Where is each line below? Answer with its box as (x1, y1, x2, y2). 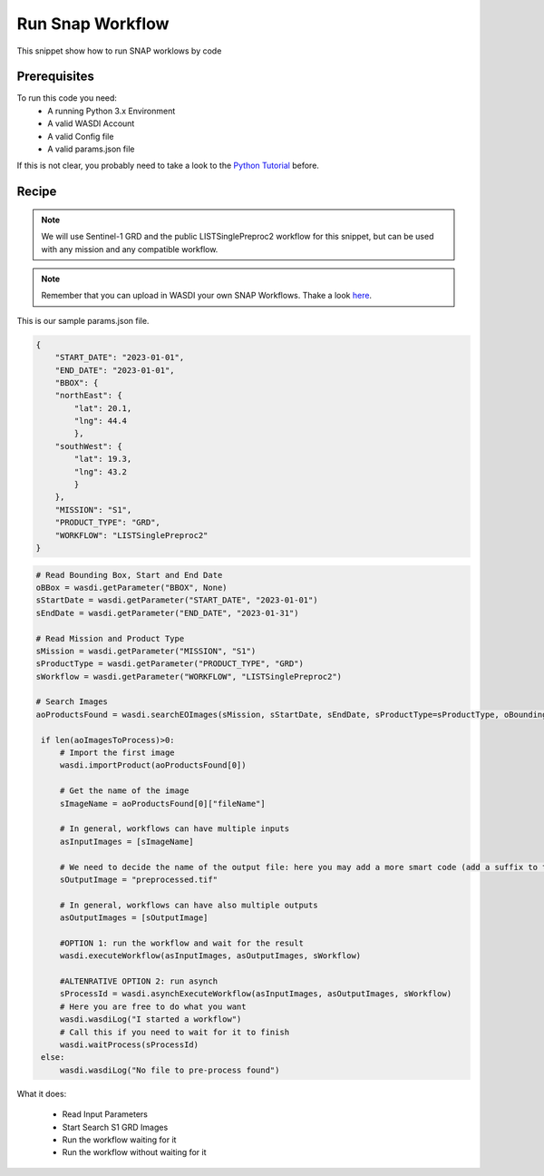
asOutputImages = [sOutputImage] (59, 913, 209, 923)
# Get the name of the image (59, 786, 189, 796)
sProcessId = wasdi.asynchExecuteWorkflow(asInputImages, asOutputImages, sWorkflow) (59, 989, 452, 999)
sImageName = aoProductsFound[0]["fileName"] (59, 799, 267, 808)
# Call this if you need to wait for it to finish (59, 1026, 290, 1037)
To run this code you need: (16, 93, 118, 103)
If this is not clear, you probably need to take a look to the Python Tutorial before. (16, 160, 319, 171)
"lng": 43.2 (73, 466, 127, 476)
